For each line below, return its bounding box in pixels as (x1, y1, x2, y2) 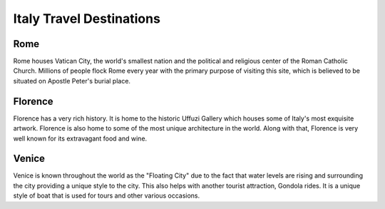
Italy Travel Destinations (13, 11, 160, 26)
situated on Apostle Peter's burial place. (13, 76, 131, 85)
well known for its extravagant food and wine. (13, 134, 148, 143)
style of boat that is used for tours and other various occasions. (13, 191, 200, 200)
